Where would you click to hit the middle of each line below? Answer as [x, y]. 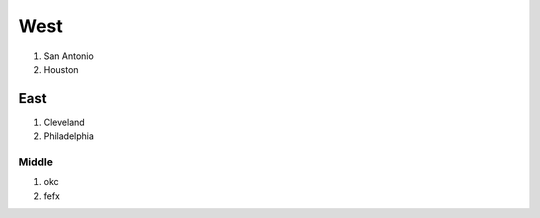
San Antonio [68, 56]
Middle [36, 162]
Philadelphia [69, 136]
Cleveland [64, 122]
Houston [61, 69]
